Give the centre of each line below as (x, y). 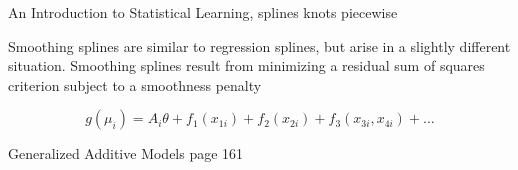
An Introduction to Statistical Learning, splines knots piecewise (203, 12)
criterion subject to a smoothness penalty (135, 84)
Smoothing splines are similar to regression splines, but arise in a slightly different (259, 45)
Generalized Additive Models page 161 (126, 153)
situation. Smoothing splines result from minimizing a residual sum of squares (246, 65)
